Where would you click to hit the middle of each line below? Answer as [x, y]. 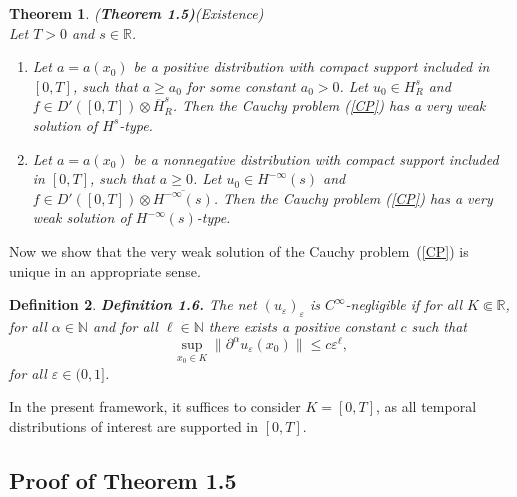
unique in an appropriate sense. [105, 270]
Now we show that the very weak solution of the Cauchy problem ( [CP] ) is [239, 250]
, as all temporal [426, 406]
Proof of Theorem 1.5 [123, 479]
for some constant [241, 85]
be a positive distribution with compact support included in [311, 66]
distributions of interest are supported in [134, 425]
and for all [125, 325]
